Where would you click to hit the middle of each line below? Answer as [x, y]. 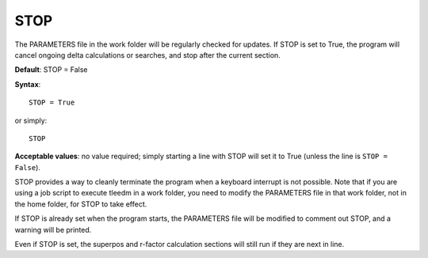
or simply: [31, 120]
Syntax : [28, 84]
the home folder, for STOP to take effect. [81, 204]
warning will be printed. [53, 230]
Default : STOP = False [51, 70]
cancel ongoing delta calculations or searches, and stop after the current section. [147, 55]
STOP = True [52, 102]
